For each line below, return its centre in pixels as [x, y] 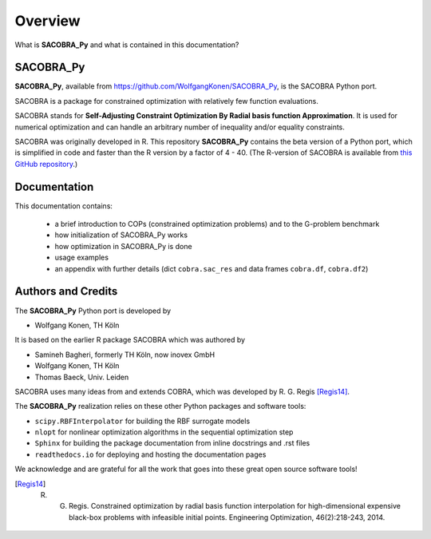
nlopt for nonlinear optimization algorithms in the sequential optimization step [164, 432]
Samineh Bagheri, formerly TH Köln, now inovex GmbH [125, 355]
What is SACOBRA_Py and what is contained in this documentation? [127, 45]
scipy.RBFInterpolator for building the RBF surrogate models [142, 421]
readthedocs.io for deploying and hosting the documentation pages [150, 454]
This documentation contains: [64, 206]
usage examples [82, 258]
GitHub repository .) [46, 164]
